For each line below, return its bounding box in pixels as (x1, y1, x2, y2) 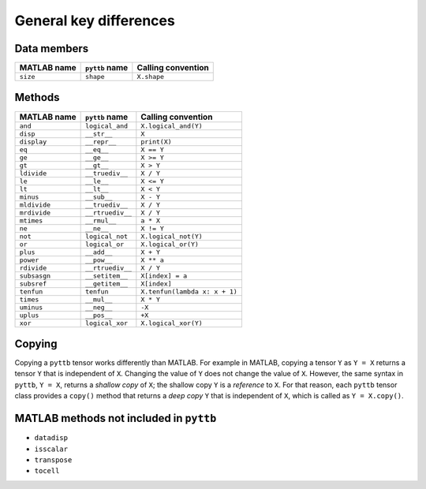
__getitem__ (85, 279, 129, 288)
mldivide (19, 200, 51, 209)
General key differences (14, 12, 175, 29)
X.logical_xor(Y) (140, 319, 203, 327)
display (19, 137, 47, 146)
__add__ (85, 248, 113, 256)
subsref (19, 279, 47, 288)
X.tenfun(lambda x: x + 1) (140, 287, 238, 296)
